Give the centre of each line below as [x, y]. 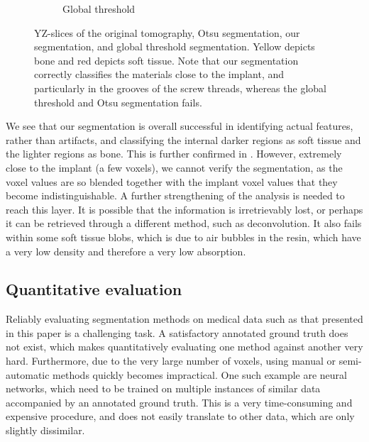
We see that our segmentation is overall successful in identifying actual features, [180, 126]
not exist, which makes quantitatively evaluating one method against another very [184, 347]
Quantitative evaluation [94, 289]
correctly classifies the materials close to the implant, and [159, 74]
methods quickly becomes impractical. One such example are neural [200, 374]
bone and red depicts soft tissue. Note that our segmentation [166, 60]
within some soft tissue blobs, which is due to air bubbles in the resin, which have [183, 237]
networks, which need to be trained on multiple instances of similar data [163, 388]
